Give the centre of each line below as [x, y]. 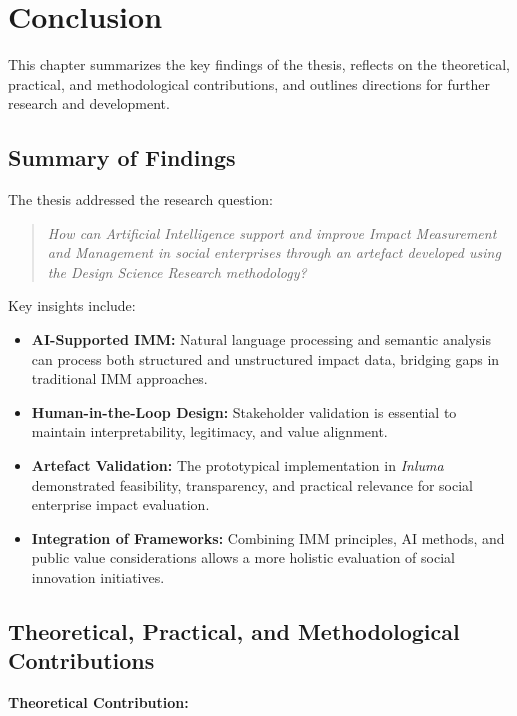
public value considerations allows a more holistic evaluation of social [243, 557]
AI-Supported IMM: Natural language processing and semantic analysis [261, 339]
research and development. [89, 103]
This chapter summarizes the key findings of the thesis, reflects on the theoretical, [259, 64]
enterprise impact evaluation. [120, 504]
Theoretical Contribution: [98, 702]
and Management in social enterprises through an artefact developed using [274, 252]
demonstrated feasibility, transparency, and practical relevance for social [252, 484]
